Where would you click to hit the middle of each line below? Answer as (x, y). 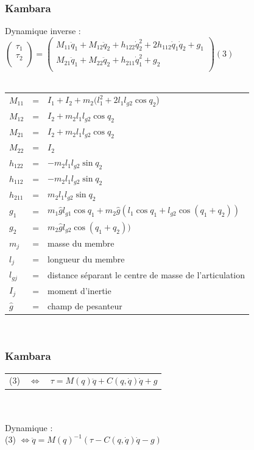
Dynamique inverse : (43, 31)
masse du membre (81, 243)
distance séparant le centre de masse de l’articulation (146, 274)
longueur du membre (86, 259)
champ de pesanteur (85, 305)
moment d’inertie (79, 290)
